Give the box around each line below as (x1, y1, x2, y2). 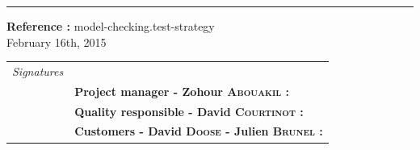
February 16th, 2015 (6, 33, 107, 50)
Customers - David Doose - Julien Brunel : (74, 123, 323, 140)
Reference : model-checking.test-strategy (6, 18, 215, 34)
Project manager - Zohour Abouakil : (74, 82, 290, 99)
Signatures (12, 62, 64, 79)
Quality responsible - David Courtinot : (74, 102, 304, 119)
